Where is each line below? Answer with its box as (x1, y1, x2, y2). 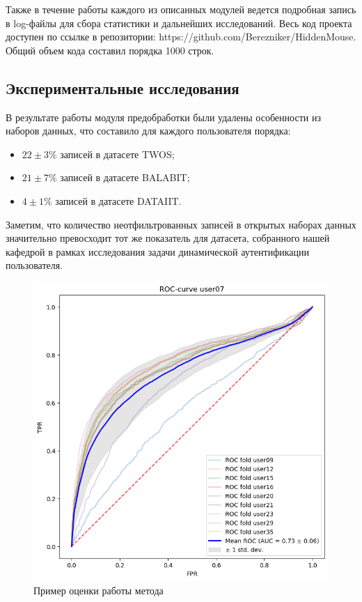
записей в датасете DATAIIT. (55, 193, 182, 208)
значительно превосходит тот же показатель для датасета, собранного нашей (6, 231, 330, 245)
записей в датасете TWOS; (60, 146, 175, 161)
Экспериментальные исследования (6, 77, 239, 98)
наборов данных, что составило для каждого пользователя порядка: (6, 123, 291, 138)
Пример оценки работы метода (33, 583, 164, 598)
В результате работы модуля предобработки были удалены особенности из (6, 109, 321, 124)
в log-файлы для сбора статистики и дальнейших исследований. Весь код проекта (6, 15, 352, 30)
